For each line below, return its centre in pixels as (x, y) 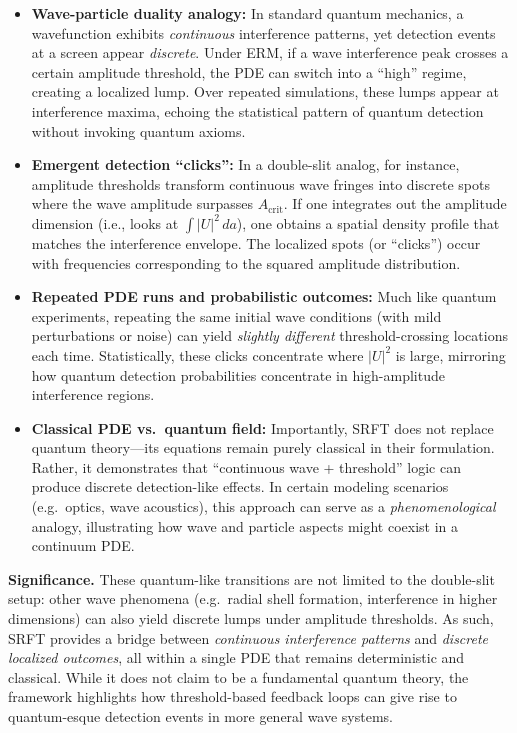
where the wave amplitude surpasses (142, 203)
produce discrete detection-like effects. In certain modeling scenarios (240, 486)
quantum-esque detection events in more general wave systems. (200, 716)
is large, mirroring (450, 354)
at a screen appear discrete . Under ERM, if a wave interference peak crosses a (270, 52)
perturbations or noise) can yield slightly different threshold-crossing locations (269, 335)
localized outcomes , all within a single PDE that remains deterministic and (236, 657)
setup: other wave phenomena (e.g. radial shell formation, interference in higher (253, 598)
